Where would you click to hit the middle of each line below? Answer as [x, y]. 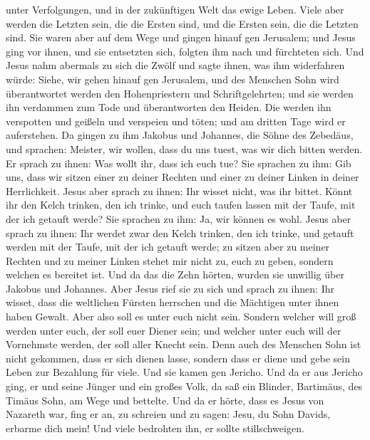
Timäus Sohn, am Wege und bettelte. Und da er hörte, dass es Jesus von [165, 400]
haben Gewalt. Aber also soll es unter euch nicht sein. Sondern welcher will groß [181, 316]
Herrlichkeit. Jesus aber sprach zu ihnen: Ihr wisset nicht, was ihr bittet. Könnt [179, 190]
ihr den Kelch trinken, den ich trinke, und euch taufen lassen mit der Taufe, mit [181, 205]
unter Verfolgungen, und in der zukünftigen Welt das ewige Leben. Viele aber [175, 9]
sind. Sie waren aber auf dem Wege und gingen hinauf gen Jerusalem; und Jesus [181, 37]
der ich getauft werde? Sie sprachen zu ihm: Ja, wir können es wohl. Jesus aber [179, 218]
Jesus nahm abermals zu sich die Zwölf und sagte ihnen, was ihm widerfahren [175, 65]
